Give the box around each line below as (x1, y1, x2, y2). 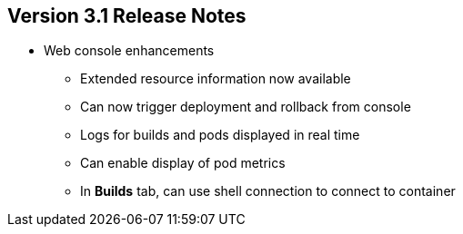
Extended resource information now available (80, 71, 351, 87)
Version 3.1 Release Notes (7, 5, 247, 27)
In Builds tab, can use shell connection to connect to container (80, 183, 456, 200)
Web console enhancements (44, 43, 215, 59)
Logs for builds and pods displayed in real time (80, 127, 360, 143)
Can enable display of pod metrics (80, 155, 286, 171)
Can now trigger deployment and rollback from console (80, 99, 411, 115)
